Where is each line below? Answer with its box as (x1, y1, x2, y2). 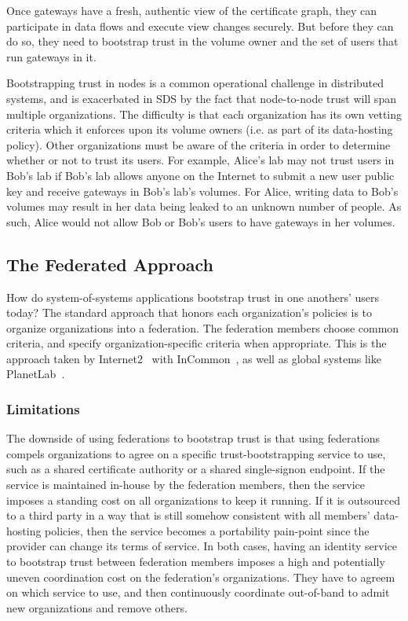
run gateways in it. (6, 48, 97, 64)
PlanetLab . (6, 366, 65, 382)
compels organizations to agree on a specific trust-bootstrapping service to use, (6, 445, 386, 461)
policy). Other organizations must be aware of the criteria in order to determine (6, 136, 391, 152)
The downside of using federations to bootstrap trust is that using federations (6, 430, 381, 446)
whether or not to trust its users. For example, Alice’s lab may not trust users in (6, 152, 395, 168)
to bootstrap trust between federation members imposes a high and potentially (6, 553, 385, 570)
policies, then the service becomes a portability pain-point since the (45, 522, 370, 538)
